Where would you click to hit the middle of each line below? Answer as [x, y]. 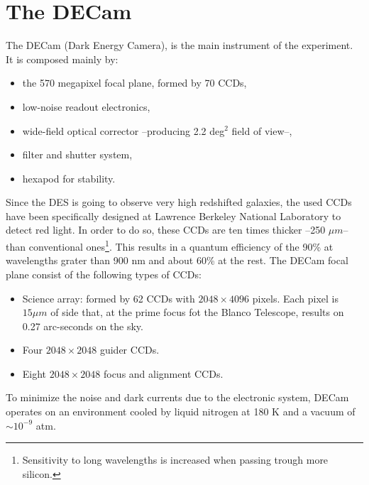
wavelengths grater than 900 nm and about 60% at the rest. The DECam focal [177, 260]
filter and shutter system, [77, 154]
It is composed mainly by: [62, 59]
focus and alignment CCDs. [163, 373]
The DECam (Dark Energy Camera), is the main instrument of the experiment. [180, 45]
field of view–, [262, 130]
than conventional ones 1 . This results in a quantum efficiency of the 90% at [170, 245]
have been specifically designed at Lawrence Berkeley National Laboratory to [174, 216]
